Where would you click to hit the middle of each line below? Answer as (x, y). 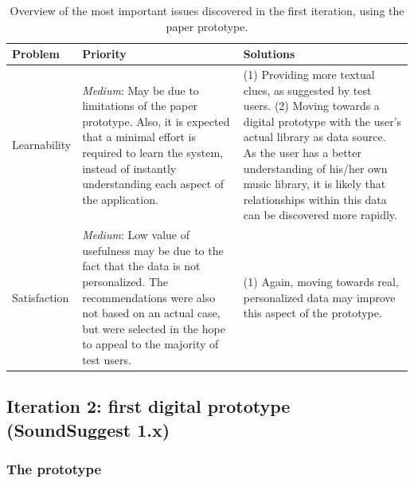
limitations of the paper (140, 106)
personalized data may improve (319, 297)
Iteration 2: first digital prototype (148, 406)
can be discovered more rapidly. (320, 215)
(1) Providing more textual (309, 75)
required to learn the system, (152, 152)
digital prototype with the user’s (322, 121)
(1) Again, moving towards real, (321, 281)
